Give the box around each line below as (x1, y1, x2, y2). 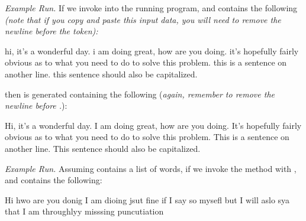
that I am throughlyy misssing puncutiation (5, 205, 164, 217)
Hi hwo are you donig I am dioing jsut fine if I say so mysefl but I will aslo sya (5, 193, 290, 206)
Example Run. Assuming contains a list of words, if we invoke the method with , (5, 162, 297, 174)
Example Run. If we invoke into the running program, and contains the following (5, 2, 298, 14)
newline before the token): (5, 25, 98, 37)
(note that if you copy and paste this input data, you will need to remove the (5, 13, 281, 25)
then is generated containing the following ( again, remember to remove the (5, 87, 275, 100)
